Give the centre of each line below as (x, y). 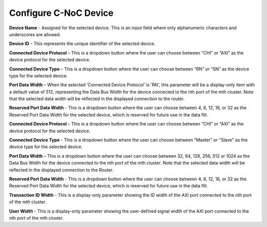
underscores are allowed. (35, 34)
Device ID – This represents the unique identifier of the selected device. (82, 44)
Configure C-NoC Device (61, 13)
